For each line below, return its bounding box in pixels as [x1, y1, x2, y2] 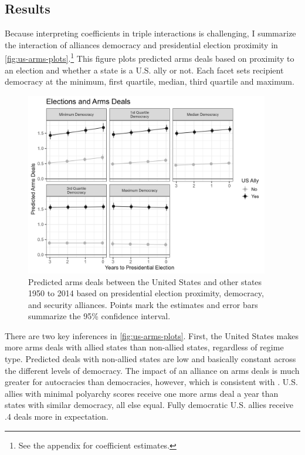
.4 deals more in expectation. [5, 410, 109, 423]
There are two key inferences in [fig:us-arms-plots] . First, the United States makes [5, 329, 299, 342]
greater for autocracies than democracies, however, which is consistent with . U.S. [5, 376, 298, 388]
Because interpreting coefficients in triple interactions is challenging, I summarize [5, 27, 296, 39]
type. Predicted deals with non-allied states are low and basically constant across [5, 353, 296, 365]
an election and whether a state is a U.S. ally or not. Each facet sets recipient [5, 63, 284, 76]
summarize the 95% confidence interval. [28, 310, 171, 322]
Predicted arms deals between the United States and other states [28, 275, 262, 287]
